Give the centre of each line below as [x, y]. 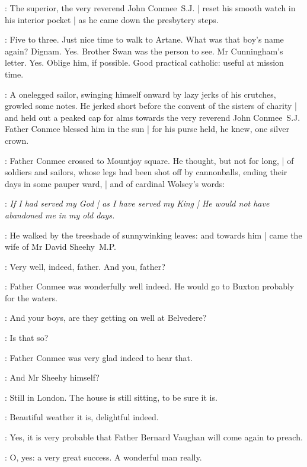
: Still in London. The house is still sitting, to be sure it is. [111, 397]
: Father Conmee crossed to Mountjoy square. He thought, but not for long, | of [149, 160]
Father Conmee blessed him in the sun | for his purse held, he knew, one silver [147, 129]
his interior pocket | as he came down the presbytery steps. [112, 19]
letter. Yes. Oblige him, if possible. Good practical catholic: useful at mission [144, 62]
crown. [17, 140]
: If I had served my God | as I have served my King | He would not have [137, 203]
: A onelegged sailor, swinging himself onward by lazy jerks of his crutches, [140, 94]
